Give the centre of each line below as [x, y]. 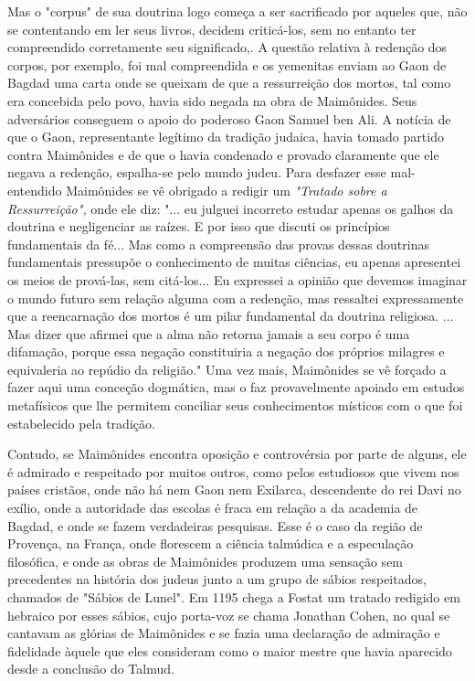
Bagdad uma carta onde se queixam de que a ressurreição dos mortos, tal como [229, 83]
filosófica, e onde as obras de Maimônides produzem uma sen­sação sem [206, 561]
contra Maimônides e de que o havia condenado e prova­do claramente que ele [223, 154]
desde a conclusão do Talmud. [91, 669]
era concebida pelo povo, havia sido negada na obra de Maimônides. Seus [212, 100]
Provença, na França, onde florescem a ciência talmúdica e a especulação [211, 543]
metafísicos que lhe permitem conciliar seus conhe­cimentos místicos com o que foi [235, 405]
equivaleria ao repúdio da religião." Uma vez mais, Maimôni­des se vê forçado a [227, 369]
